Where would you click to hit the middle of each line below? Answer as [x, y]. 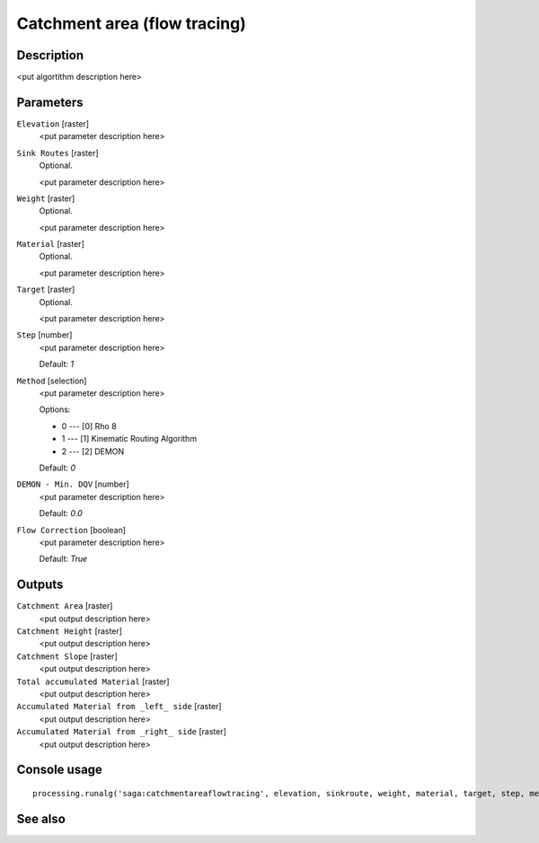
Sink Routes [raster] [57, 153]
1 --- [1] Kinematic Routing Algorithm [129, 439]
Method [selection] [52, 381]
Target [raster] [46, 290]
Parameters [50, 102]
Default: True [63, 559]
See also [41, 818]
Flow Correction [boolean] [71, 530]
